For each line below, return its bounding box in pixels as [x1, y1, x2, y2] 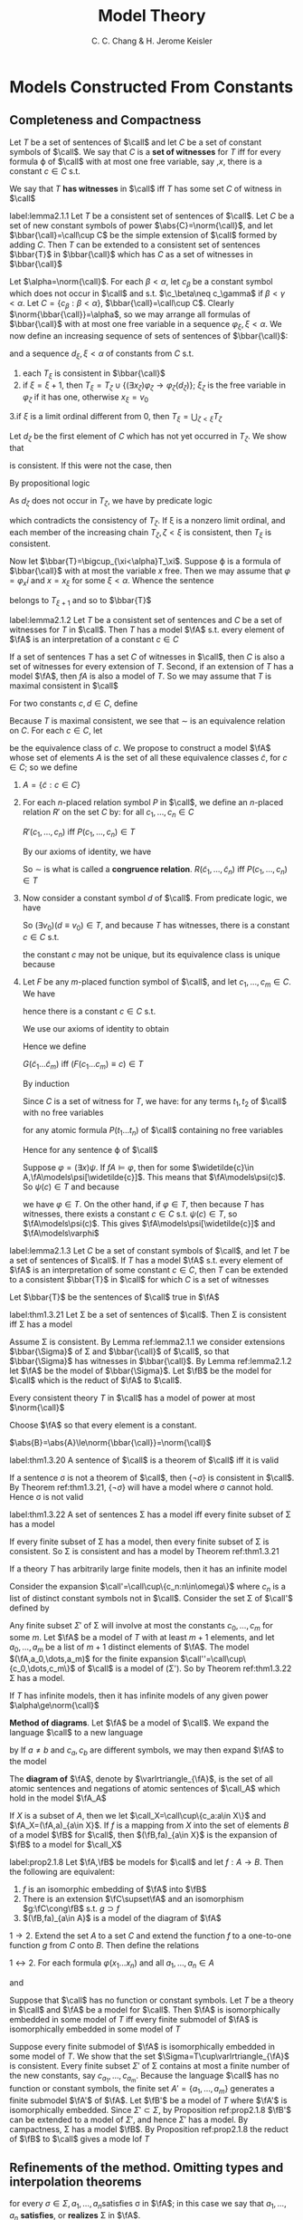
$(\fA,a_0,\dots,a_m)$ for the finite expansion [9, 1653, 179, 1664]
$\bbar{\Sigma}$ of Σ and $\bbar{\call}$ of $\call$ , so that [9, 1346, 230, 1357]
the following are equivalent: [9, 1867, 116, 1878]
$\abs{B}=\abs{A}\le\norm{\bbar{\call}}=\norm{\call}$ [9, 1437, 212, 1448]
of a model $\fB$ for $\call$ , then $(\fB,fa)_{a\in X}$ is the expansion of [9, 1830, 278, 1840]
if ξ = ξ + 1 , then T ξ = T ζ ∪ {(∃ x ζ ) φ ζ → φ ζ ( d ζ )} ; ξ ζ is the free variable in [22, 380, 287, 392]
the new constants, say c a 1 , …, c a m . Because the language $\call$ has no [9, 2071, 279, 2084]
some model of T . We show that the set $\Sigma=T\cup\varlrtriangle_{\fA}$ [9, 2051, 289, 2061]
